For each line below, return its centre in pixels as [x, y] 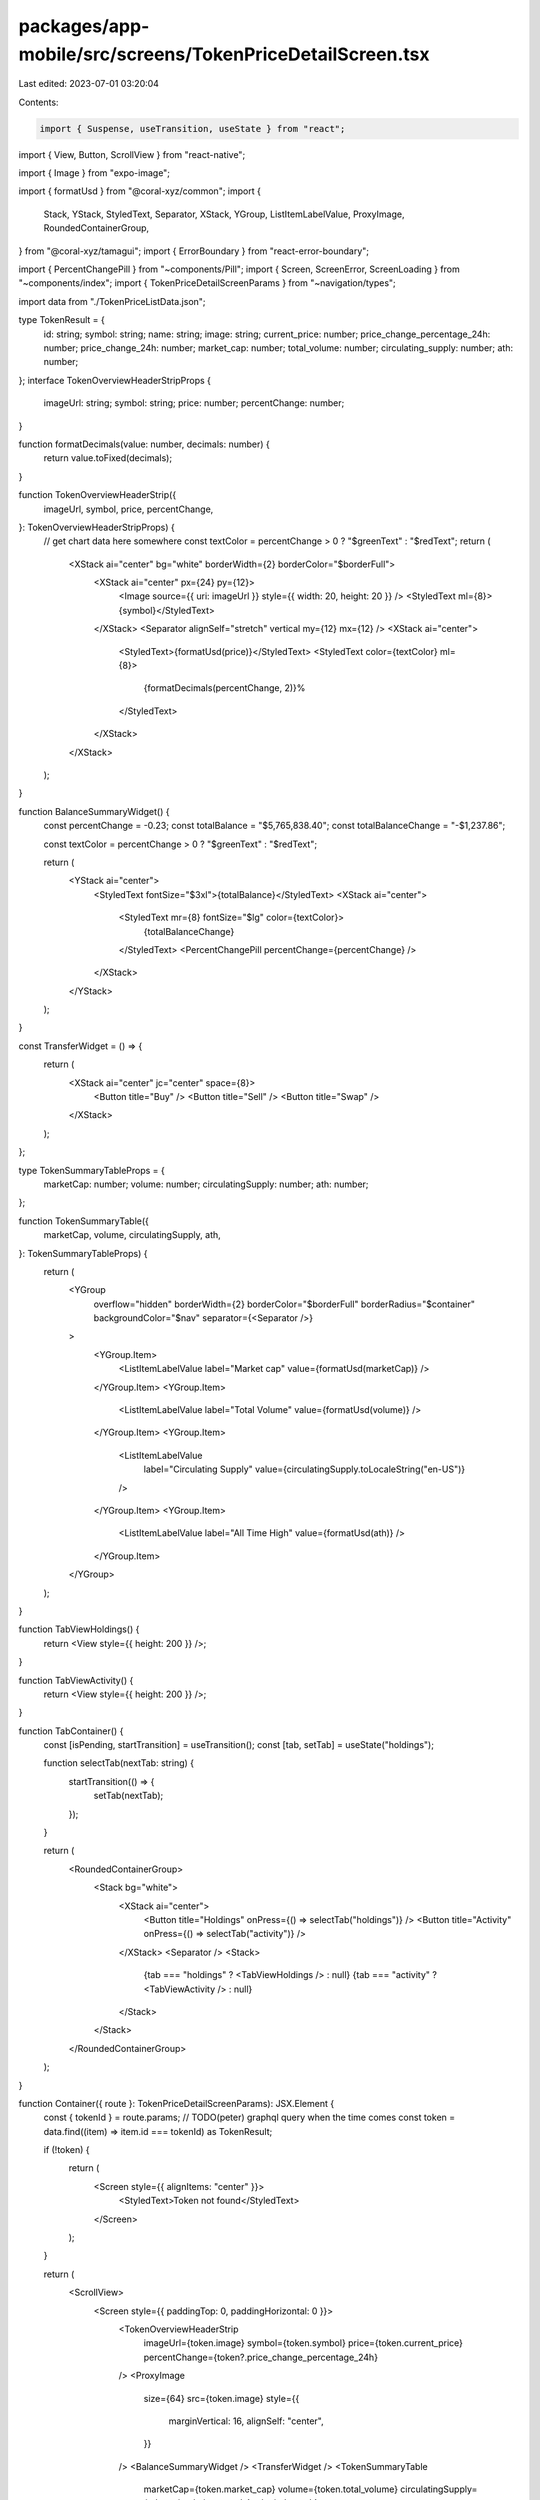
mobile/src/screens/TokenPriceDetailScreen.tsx [224, 54]
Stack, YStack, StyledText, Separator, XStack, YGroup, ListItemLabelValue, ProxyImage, [224, 214]
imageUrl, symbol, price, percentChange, [128, 509]
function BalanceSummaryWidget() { [94, 811]
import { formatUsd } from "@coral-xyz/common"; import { [140, 191]
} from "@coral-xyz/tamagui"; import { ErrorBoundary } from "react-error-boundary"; [194, 251]
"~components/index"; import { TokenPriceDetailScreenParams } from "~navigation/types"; [207, 283]
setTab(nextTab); [128, 1796]
